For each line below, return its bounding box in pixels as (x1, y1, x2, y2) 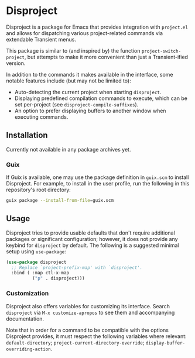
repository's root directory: (6, 186, 71, 194)
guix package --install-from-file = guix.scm (6, 198, 114, 204)
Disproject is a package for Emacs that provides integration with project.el (6, 23, 189, 30)
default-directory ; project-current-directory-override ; (6, 339, 145, 346)
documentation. (6, 315, 45, 322)
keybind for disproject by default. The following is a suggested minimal (6, 242, 179, 249)
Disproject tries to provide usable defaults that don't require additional (6, 229, 176, 236)
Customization (6, 290, 49, 298)
